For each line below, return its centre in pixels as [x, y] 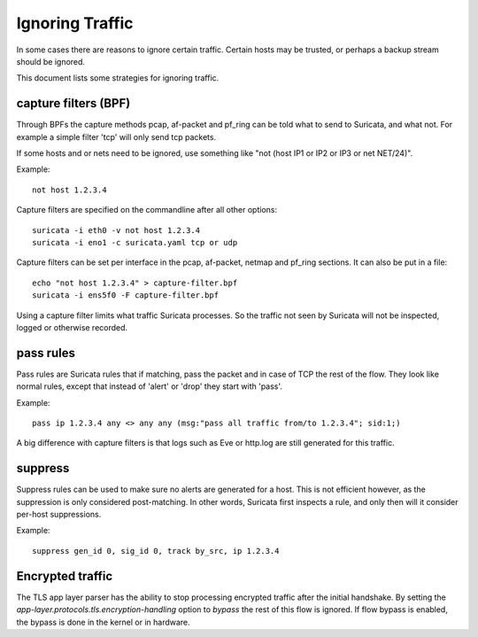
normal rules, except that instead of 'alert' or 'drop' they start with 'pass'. [150, 386]
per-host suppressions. [59, 515]
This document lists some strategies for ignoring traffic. [118, 78]
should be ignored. [51, 61]
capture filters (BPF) [73, 103]
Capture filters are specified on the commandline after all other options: [147, 210]
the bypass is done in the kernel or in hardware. [103, 622]
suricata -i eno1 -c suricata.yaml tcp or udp [135, 242]
